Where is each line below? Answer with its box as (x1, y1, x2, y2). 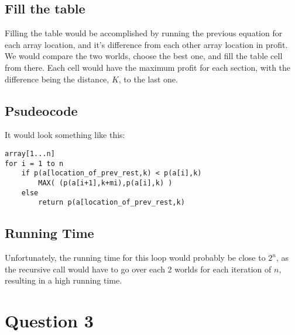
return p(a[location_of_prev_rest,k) (38, 198, 185, 207)
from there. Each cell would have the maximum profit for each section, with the (5, 61, 291, 73)
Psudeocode (5, 101, 78, 119)
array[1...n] (5, 149, 55, 158)
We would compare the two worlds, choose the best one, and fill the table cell (5, 50, 283, 62)
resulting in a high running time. (5, 274, 122, 286)
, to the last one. (118, 72, 178, 85)
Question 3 (5, 309, 94, 333)
